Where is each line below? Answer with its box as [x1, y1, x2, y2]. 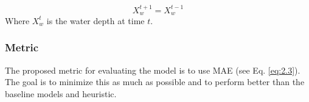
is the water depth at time [46, 14, 145, 27]
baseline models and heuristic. [5, 87, 117, 100]
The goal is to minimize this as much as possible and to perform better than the [5, 75, 305, 88]
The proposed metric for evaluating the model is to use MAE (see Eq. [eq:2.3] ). [5, 63, 300, 76]
